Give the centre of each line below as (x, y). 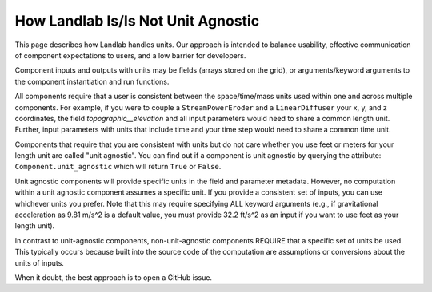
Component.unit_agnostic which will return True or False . (118, 167)
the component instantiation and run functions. (92, 81)
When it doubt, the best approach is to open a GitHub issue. (113, 277)
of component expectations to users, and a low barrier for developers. (130, 55)
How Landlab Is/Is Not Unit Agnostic (137, 21)
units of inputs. (39, 262)
